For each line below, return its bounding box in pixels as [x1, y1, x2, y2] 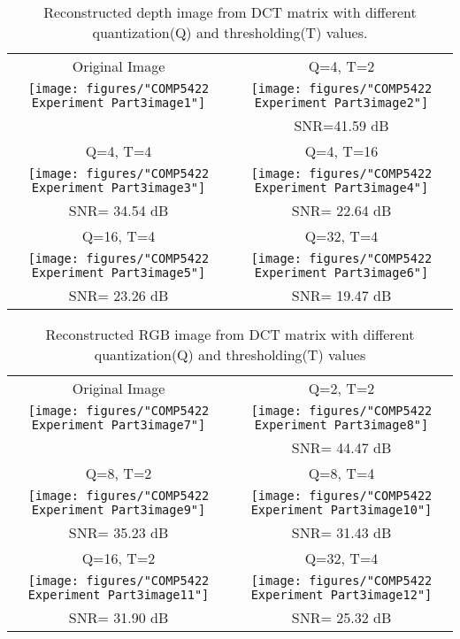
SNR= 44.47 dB [291, 437, 392, 458]
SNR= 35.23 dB [68, 522, 169, 543]
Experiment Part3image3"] [31, 181, 206, 195]
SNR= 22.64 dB [291, 200, 392, 220]
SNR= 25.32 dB [291, 607, 392, 627]
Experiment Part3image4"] [254, 181, 429, 195]
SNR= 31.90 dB [68, 607, 169, 627]
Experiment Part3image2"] [254, 96, 429, 110]
